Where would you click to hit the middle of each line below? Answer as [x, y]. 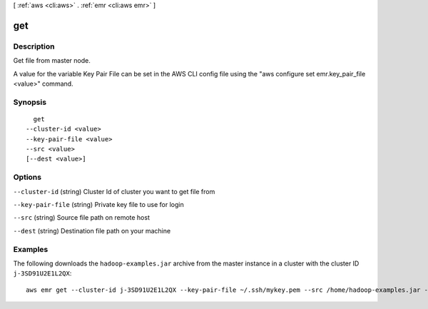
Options [27, 177]
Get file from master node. [52, 61]
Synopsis [30, 102]
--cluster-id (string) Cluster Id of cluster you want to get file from [114, 191]
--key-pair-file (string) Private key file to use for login [99, 204]
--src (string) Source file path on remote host [81, 218]
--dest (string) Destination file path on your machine [92, 231]
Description [34, 46]
